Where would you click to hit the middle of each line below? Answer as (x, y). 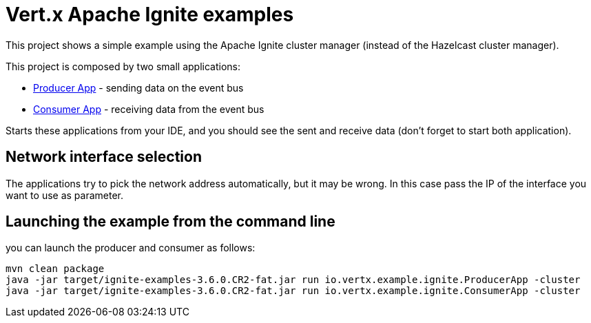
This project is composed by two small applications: (123, 66)
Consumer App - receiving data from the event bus (149, 109)
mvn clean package (55, 269)
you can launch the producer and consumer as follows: (131, 248)
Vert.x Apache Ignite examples (150, 14)
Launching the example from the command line (170, 222)
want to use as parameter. (65, 195)
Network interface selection (104, 157)
